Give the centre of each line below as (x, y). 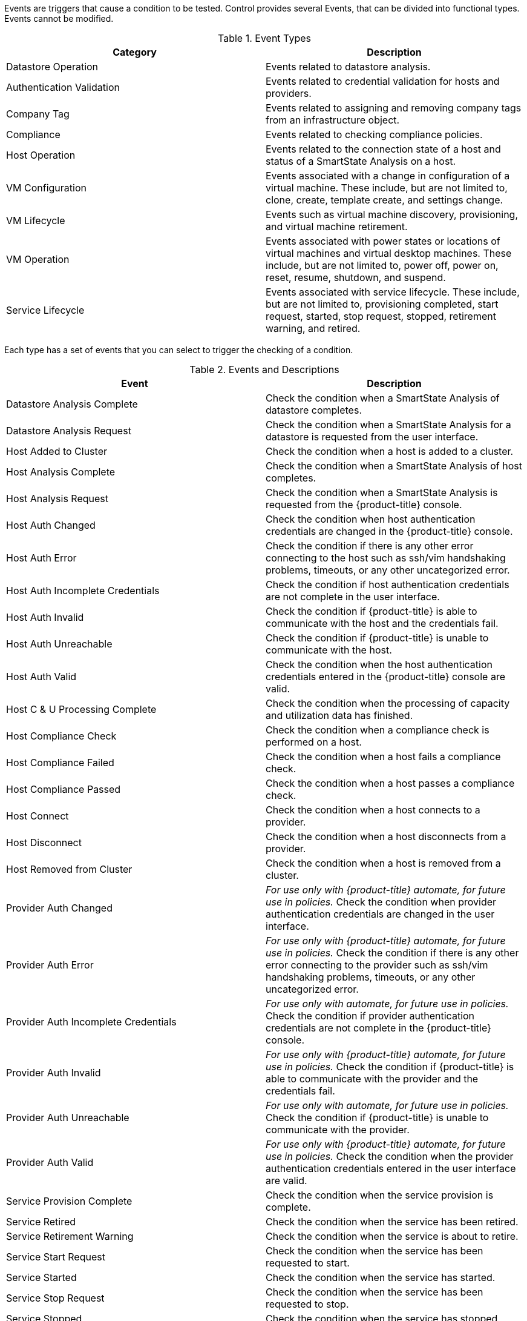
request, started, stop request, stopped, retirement (381, 316)
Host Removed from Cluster (69, 869)
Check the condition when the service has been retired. (392, 1222)
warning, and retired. (313, 328)
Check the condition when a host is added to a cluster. (390, 451)
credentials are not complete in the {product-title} (378, 1028)
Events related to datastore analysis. (348, 67)
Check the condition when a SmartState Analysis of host (394, 466)
